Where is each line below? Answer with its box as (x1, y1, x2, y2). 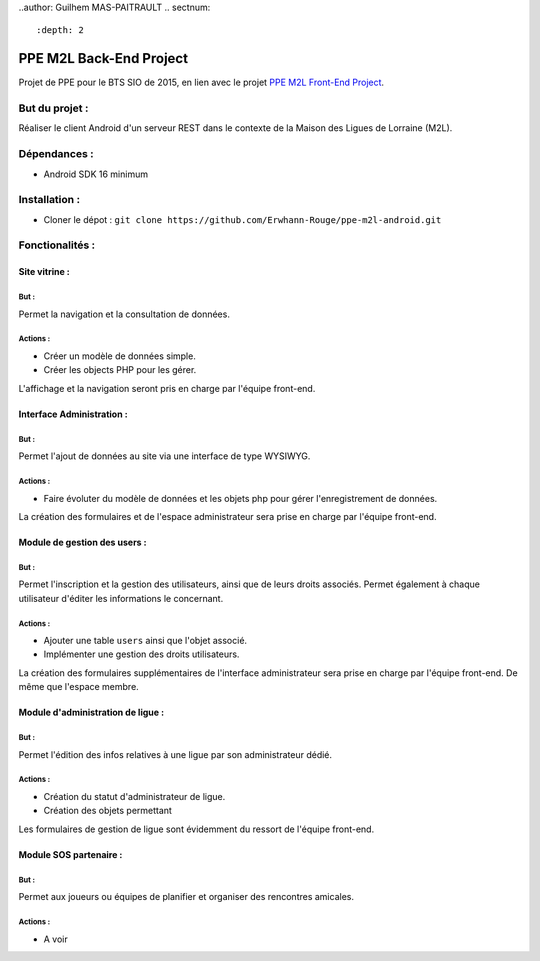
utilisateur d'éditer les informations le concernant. (18, 592, 224, 604)
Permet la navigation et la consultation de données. (18, 308, 230, 320)
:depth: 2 (36, 25, 84, 36)
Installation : (18, 193, 80, 207)
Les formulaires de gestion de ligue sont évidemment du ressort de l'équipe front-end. (18, 823, 375, 835)
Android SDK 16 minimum (43, 168, 149, 180)
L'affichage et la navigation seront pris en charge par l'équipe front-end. (18, 382, 316, 394)
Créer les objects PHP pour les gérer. (43, 364, 197, 376)
